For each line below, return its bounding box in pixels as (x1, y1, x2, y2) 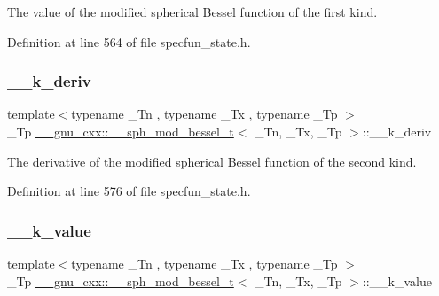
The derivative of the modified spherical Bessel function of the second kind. (7, 152, 417, 170)
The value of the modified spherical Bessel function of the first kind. (7, 3, 378, 20)
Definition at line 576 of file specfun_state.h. (7, 182, 251, 200)
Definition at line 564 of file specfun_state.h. (7, 32, 251, 51)
